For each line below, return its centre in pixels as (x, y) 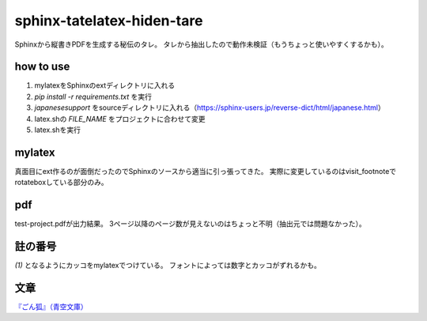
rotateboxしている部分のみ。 (61, 183)
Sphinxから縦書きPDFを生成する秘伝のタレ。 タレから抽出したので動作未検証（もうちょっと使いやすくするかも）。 (201, 44)
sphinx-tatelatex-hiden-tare (109, 21)
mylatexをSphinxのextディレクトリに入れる (105, 85)
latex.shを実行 (57, 130)
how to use (42, 67)
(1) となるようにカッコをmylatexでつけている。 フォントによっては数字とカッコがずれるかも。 (168, 266)
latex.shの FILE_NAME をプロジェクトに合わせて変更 (120, 119)
